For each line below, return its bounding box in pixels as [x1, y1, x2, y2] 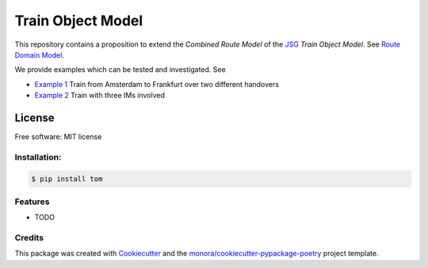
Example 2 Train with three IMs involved [34, 91, 166, 100]
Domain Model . [14, 50, 65, 59]
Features [14, 196, 50, 207]
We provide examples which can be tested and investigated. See [14, 65, 226, 74]
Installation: [14, 151, 62, 162]
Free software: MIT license [14, 132, 102, 142]
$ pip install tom [31, 174, 103, 183]
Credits [14, 232, 44, 243]
